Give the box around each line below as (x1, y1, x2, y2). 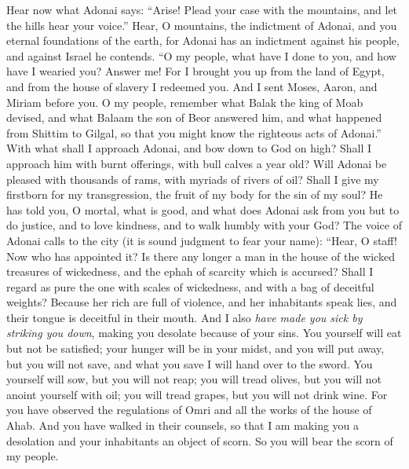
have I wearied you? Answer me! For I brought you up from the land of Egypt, (6, 63, 385, 79)
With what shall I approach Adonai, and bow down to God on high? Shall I (6, 140, 371, 156)
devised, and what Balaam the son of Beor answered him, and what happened (6, 109, 382, 126)
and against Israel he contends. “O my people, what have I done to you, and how (6, 47, 396, 64)
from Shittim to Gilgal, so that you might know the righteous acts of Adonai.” (6, 124, 382, 141)
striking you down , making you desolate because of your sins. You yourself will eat (6, 324, 402, 341)
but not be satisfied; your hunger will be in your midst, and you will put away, (6, 340, 385, 357)
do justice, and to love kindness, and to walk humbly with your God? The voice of (6, 217, 402, 233)
